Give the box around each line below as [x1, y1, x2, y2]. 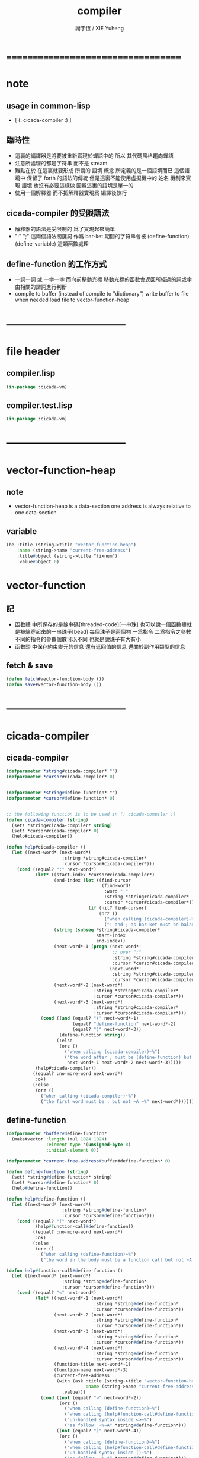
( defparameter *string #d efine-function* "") [6, 790, 118, 796]
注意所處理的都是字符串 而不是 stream [14, 159, 108, 166]
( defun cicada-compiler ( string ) [6, 816, 89, 823]
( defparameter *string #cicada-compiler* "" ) [6, 768, 118, 774]
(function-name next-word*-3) [53, 1367, 129, 1373]
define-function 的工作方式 [6, 259, 107, 269]
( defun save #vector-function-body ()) [6, 682, 102, 688]
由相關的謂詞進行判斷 [14, 284, 67, 291]
